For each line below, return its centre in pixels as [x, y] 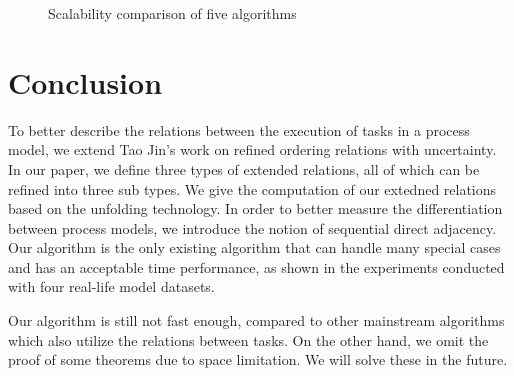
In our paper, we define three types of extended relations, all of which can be [244, 168]
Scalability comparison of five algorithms [172, 13]
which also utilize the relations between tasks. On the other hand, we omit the [248, 339]
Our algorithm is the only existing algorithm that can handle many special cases [254, 247]
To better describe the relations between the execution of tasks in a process [239, 129]
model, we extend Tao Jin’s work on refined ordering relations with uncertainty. [252, 149]
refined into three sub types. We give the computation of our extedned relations [252, 188]
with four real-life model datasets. [111, 286]
